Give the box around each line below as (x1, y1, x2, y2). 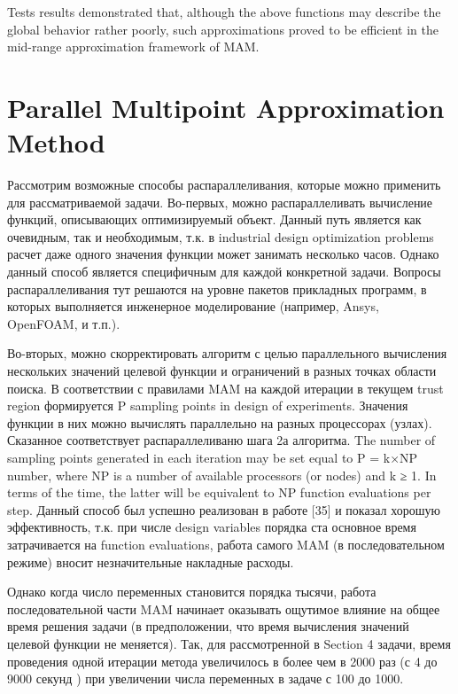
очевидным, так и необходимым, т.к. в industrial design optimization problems (7, 227, 434, 246)
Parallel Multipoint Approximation (7, 89, 445, 125)
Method (7, 124, 105, 160)
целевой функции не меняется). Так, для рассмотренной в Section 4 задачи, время (7, 634, 451, 652)
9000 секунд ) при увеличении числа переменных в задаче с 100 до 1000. (7, 669, 404, 688)
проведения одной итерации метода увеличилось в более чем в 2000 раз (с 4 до (7, 651, 438, 670)
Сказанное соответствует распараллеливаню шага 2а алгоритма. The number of (7, 431, 436, 449)
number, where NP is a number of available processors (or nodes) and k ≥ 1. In (7, 465, 437, 484)
